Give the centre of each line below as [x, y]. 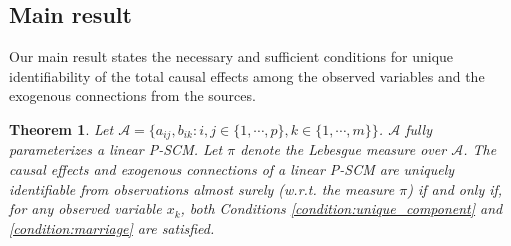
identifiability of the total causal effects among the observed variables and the [247, 75]
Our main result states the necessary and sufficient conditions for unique [231, 56]
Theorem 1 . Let [61, 128]
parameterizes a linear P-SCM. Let [116, 149]
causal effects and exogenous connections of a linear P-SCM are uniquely [232, 169]
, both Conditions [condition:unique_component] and [341, 208]
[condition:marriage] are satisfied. [112, 227]
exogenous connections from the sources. [132, 95]
